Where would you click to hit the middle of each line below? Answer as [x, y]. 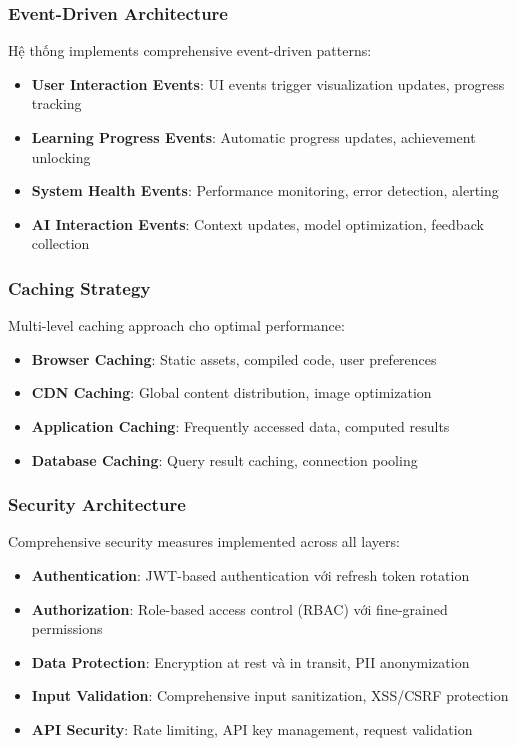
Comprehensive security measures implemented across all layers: [204, 541]
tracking [56, 103]
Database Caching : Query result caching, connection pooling [224, 459]
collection [60, 243]
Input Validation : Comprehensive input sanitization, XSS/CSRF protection [270, 695]
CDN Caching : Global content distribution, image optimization [231, 392]
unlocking [61, 156]
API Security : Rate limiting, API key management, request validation [252, 728]
